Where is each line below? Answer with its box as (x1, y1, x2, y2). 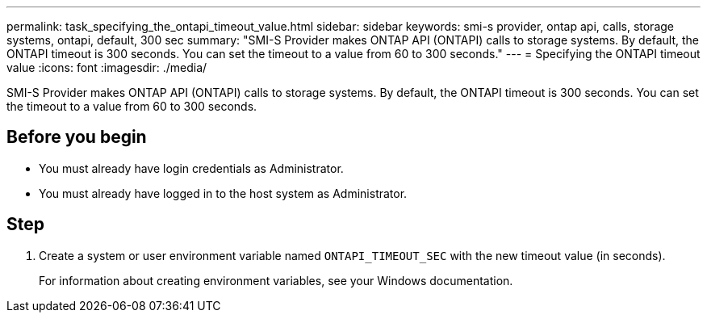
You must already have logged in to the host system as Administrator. (39, 186, 408, 200)
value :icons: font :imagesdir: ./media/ (6, 61, 207, 74)
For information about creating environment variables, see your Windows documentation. (39, 273, 513, 288)
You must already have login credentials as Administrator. (39, 161, 344, 175)
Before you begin (6, 127, 147, 148)
